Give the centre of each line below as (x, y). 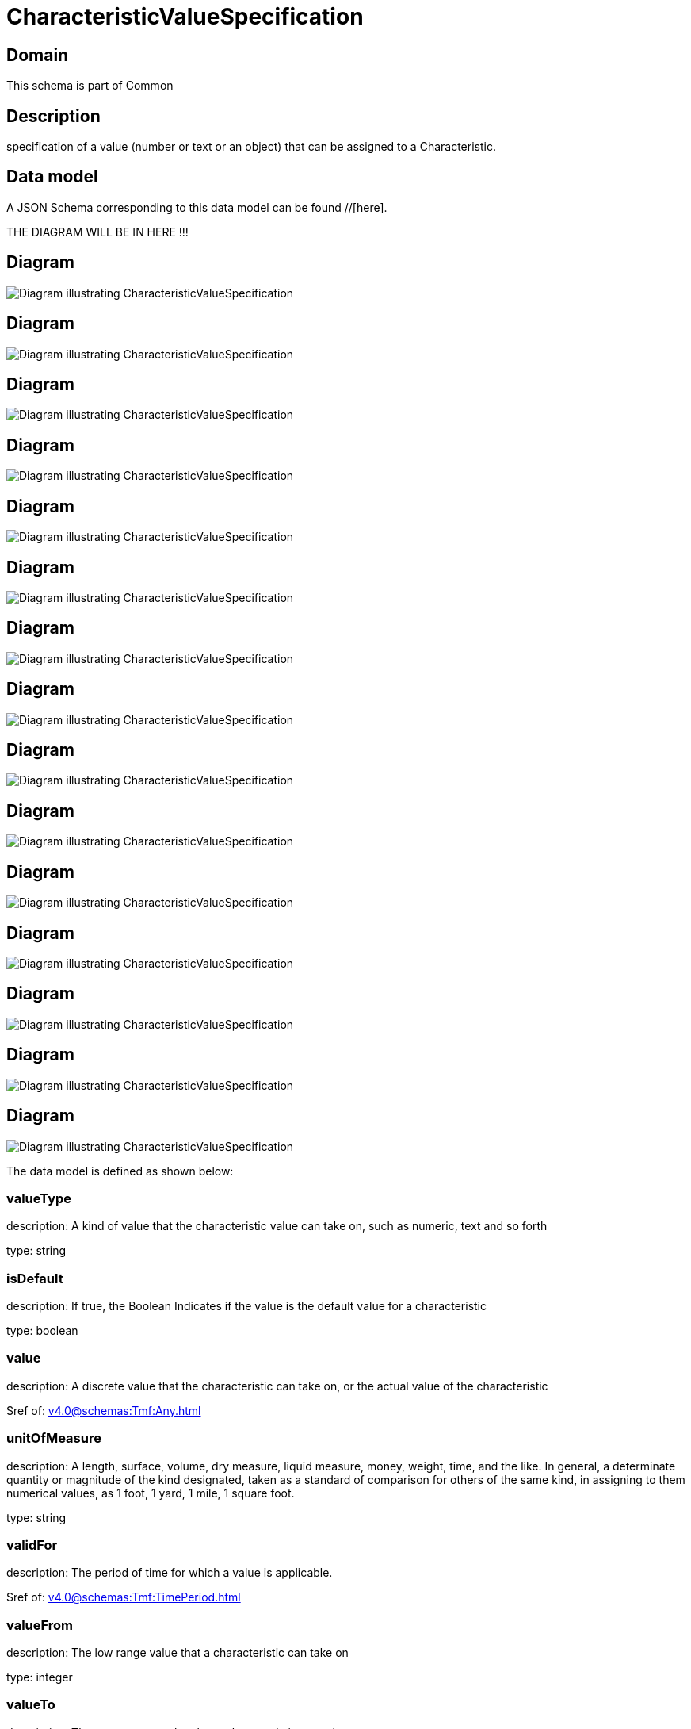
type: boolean (42, 1331)
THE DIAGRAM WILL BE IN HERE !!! (97, 232)
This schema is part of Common (90, 86)
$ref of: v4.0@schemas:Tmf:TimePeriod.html (124, 1597)
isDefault (35, 1278)
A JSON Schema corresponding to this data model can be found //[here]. (197, 207)
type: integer (40, 1677)
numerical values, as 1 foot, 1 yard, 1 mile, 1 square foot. (151, 1493)
